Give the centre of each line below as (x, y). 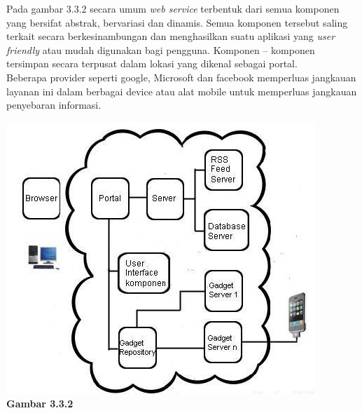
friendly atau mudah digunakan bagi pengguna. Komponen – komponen (161, 49)
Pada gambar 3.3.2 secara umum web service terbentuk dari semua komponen (173, 8)
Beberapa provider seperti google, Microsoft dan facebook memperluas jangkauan (181, 77)
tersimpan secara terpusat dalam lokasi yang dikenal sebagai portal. (152, 63)
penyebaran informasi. (54, 105)
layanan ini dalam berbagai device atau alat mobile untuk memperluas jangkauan (182, 91)
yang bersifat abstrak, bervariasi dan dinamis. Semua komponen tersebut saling (177, 22)
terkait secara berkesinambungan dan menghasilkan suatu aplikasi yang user (171, 36)
